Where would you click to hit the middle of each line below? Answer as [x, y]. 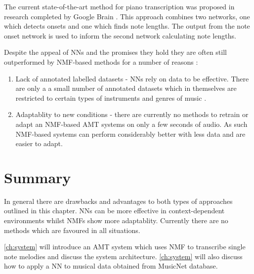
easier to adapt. [39, 143]
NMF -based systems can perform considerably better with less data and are [130, 134]
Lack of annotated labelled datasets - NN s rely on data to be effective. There [132, 78]
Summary [38, 177]
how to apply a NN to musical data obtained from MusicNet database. [111, 266]
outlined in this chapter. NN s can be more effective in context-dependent [114, 211]
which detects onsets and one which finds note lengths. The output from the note [127, 26]
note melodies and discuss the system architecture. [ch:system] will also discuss [123, 256]
